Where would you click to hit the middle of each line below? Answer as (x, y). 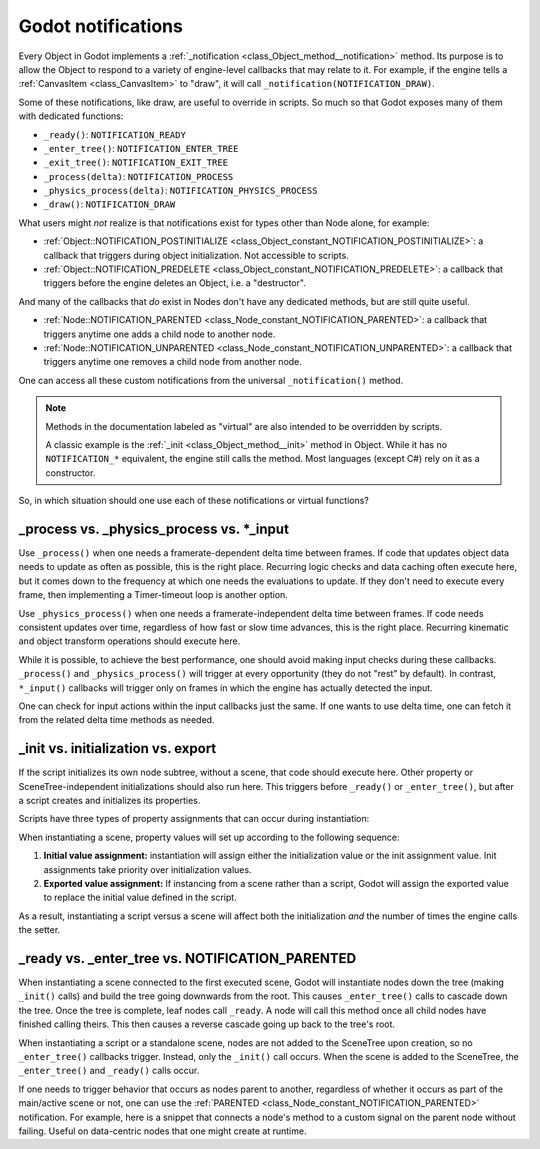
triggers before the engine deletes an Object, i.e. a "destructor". (175, 283)
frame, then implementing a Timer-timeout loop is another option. (153, 595)
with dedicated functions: (71, 116)
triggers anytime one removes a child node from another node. (172, 362)
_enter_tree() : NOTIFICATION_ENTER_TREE (141, 148)
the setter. (39, 930)
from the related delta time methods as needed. (116, 720)
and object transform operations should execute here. (129, 641)
